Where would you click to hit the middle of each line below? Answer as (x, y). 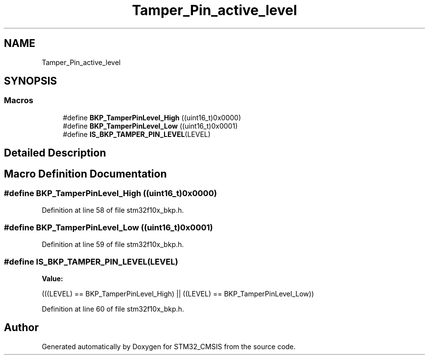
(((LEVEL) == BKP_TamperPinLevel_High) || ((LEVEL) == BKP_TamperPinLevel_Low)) (178, 293)
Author (21, 328)
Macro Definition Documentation (85, 174)
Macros (19, 101)
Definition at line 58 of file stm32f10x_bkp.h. (113, 210)
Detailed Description (55, 153)
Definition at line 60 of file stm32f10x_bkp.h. (113, 309)
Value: (52, 278)
